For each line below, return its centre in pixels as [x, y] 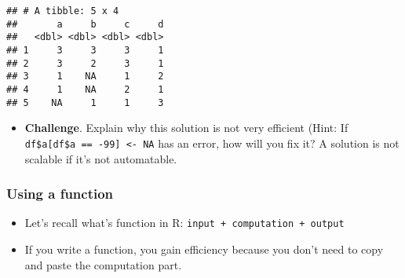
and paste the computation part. [103, 264]
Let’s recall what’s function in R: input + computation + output [184, 223]
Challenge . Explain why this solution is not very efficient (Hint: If [186, 128]
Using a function [60, 194]
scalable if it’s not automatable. [101, 158]
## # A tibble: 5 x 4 [63, 11]
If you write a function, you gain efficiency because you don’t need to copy [204, 249]
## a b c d [85, 24]
